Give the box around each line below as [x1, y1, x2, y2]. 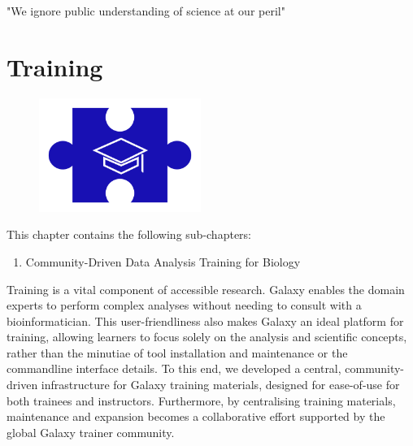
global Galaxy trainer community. [7, 423, 175, 440]
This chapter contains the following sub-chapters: [7, 226, 251, 243]
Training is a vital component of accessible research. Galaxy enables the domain [7, 280, 405, 297]
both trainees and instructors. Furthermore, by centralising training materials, [7, 392, 396, 409]
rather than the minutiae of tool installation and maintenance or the [7, 344, 348, 361]
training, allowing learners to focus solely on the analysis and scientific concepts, [7, 328, 407, 345]
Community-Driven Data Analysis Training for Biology [25, 253, 301, 270]
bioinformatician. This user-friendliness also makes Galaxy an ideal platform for [7, 312, 404, 329]
